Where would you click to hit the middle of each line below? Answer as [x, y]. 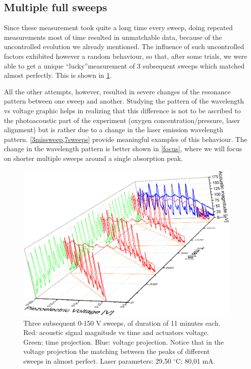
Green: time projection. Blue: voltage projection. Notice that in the [124, 342]
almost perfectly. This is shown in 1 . [58, 75]
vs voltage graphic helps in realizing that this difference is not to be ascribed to [122, 110]
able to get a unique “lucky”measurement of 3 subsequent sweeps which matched [124, 65]
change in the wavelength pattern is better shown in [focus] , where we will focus [123, 149]
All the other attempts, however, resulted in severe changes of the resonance [117, 91]
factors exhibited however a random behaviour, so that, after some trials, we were [125, 56]
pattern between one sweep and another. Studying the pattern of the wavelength [124, 101]
